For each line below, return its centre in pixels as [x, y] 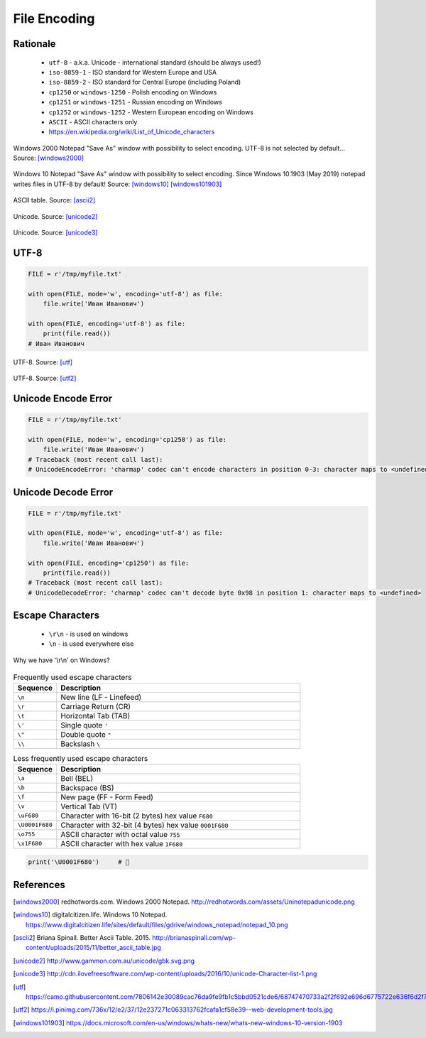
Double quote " [86, 735]
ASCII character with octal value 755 [120, 834]
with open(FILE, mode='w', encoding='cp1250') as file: [127, 439]
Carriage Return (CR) [96, 707]
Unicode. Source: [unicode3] [55, 233]
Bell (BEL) [77, 778]
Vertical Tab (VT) [89, 806]
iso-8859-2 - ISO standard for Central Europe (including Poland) [145, 82]
